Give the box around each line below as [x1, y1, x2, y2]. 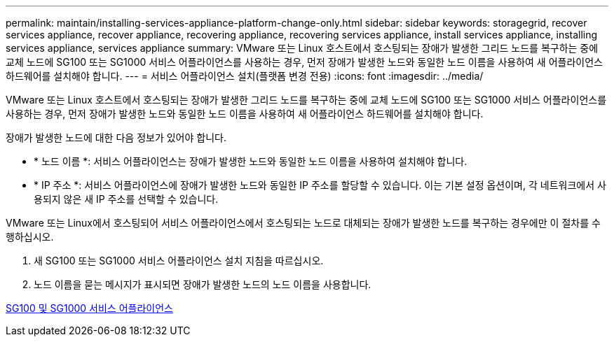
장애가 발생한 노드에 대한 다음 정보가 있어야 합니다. [6, 131, 226, 143]
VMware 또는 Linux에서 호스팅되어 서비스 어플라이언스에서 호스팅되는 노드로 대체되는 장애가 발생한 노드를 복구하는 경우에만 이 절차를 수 [6, 217, 601, 229]
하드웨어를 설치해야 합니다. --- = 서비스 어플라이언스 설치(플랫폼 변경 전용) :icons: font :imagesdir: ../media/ [6, 70, 484, 82]
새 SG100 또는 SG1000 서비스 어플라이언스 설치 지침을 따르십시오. [34, 255, 324, 266]
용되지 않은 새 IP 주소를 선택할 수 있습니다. [34, 193, 219, 205]
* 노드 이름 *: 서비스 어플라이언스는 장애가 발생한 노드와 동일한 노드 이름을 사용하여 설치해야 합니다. [34, 155, 468, 167]
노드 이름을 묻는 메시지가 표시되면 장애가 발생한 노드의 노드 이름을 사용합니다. [34, 278, 371, 290]
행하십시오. [6, 231, 54, 243]
